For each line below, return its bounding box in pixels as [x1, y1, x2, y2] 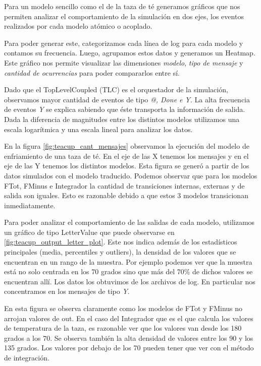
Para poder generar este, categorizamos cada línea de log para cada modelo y [4, 37, 243, 48]
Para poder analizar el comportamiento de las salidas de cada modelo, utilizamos [4, 217, 255, 227]
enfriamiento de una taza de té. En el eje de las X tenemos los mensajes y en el [4, 150, 249, 161]
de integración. [4, 352, 49, 362]
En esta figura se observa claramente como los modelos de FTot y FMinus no [4, 303, 243, 314]
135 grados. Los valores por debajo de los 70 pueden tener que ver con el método [4, 342, 254, 353]
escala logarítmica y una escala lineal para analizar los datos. [4, 124, 193, 134]
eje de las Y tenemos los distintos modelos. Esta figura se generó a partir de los [4, 160, 249, 171]
